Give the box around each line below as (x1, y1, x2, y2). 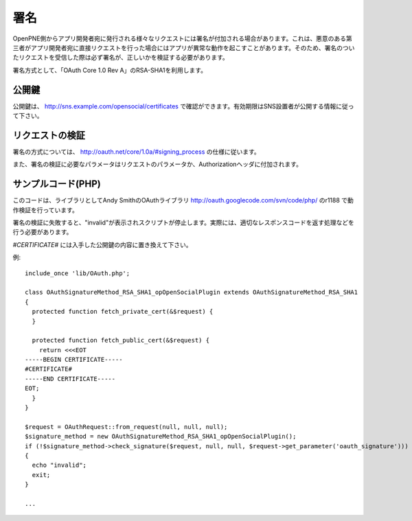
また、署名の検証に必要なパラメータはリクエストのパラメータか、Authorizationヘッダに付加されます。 (12, 160, 302, 168)
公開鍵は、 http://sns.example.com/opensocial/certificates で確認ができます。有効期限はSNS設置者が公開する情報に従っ (12, 102, 354, 110)
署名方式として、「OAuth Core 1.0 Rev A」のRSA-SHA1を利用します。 (12, 66, 207, 74)
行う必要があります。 (12, 228, 73, 236)
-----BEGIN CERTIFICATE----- (25, 356, 123, 364)
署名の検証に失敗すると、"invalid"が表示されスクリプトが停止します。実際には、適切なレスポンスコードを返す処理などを (12, 218, 355, 227)
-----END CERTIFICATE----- (25, 375, 116, 382)
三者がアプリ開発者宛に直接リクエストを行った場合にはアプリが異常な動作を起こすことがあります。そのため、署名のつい (12, 43, 355, 51)
